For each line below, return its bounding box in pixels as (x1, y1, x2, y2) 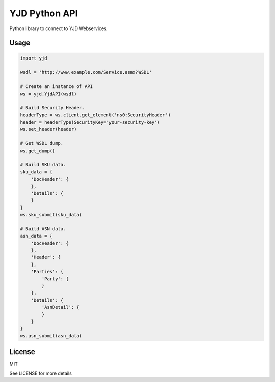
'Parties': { (31, 269, 64, 275)
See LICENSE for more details (9, 370, 72, 376)
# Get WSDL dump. (20, 140, 64, 146)
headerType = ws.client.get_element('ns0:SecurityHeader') (20, 112, 171, 118)
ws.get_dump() (20, 148, 56, 154)
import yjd (20, 55, 47, 61)
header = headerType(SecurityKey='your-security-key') (20, 120, 160, 125)
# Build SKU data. (20, 162, 66, 168)
